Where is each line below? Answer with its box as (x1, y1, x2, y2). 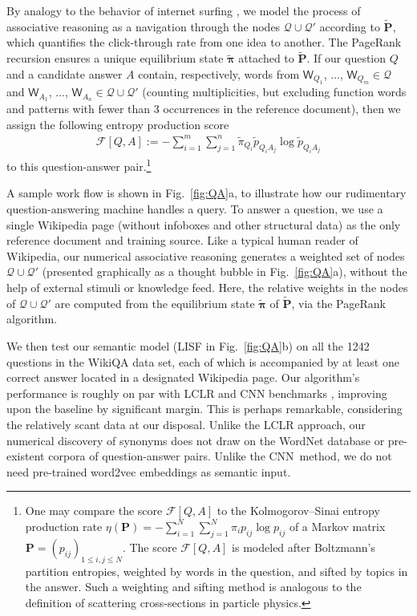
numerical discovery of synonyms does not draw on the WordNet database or (6, 432, 385, 448)
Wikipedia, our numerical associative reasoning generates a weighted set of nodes (6, 247, 405, 264)
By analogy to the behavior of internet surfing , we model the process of (6, 2, 361, 18)
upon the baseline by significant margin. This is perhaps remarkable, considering (6, 400, 403, 417)
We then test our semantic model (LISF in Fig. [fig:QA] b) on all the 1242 (6, 338, 370, 355)
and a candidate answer (6, 65, 123, 82)
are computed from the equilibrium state (55, 294, 255, 311)
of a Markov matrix (289, 517, 386, 534)
